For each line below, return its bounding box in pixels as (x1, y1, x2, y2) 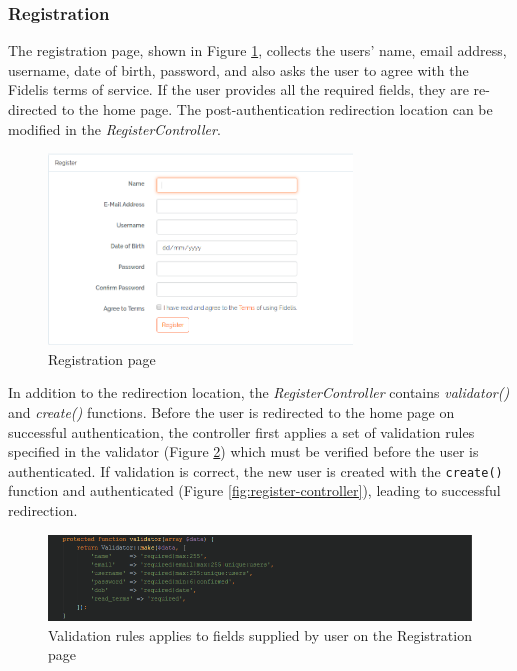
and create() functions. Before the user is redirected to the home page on (8, 401, 455, 422)
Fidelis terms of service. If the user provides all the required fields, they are (8, 79, 469, 100)
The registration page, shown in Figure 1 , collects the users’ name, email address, (8, 40, 507, 61)
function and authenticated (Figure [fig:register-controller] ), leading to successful (8, 480, 501, 501)
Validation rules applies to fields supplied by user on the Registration (48, 624, 472, 645)
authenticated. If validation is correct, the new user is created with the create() (8, 460, 503, 481)
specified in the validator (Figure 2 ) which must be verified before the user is (8, 441, 479, 462)
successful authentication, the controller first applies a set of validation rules (8, 421, 475, 442)
